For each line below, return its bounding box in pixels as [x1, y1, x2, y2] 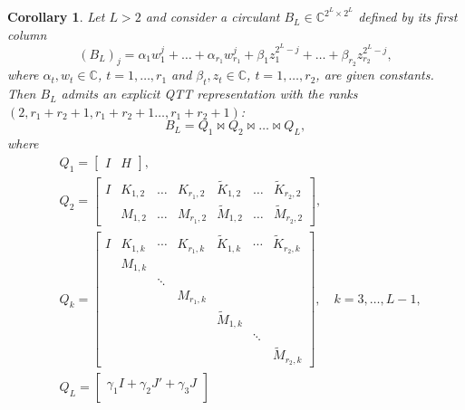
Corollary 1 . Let [7, 7, 105, 26]
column [7, 24, 47, 43]
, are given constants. [315, 65, 434, 84]
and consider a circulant [145, 7, 280, 26]
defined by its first [358, 7, 458, 26]
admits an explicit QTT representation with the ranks [61, 84, 358, 103]
